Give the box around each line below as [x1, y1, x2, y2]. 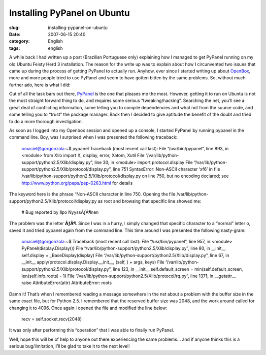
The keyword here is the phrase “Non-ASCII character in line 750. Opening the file [9, 191, 176, 197]
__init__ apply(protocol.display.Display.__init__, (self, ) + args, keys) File [21, 259, 165, 265]
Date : [9, 31, 21, 37]
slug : [9, 25, 20, 31]
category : [9, 38, 30, 44]
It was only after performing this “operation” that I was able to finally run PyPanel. [9, 327, 174, 333]
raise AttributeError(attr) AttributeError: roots [21, 280, 112, 286]
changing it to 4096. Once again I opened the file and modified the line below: [9, 305, 167, 311]
